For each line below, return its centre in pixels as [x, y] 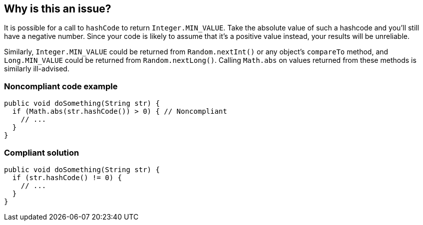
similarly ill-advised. [37, 69]
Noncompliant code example [61, 86]
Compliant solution [42, 152]
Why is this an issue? [58, 9]
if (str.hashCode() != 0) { [67, 177]
